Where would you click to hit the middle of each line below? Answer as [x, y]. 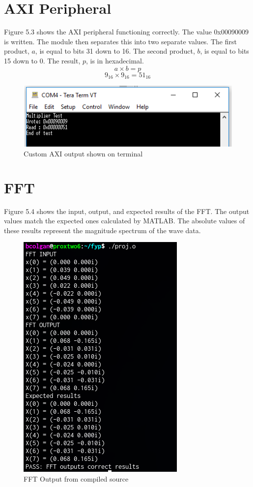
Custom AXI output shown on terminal [83, 153]
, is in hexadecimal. [115, 60]
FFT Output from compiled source [76, 478]
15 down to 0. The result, [42, 60]
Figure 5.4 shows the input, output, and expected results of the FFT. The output [127, 211]
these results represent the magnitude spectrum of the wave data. [102, 230]
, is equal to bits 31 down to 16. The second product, [115, 51]
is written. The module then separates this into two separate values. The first [120, 41]
